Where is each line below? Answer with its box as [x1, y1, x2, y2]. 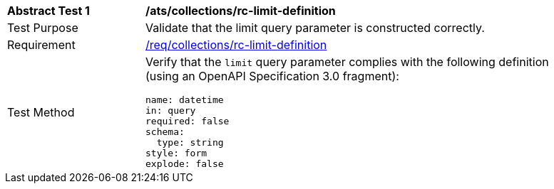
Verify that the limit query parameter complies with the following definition [145, 55, 549, 69]
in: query [145, 105, 196, 116]
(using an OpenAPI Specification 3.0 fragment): [145, 69, 399, 83]
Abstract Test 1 [7, 4, 90, 18]
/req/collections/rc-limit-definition [145, 38, 327, 52]
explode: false [145, 158, 224, 169]
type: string [156, 137, 224, 148]
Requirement [7, 38, 76, 52]
